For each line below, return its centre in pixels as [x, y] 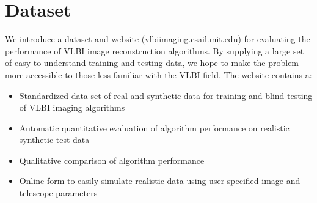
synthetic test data [54, 140]
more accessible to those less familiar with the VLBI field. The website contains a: [158, 74]
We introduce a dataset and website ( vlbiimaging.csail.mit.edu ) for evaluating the [158, 39]
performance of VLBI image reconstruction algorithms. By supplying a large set [155, 50]
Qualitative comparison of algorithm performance [112, 160]
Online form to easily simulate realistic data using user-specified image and [160, 181]
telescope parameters [58, 193]
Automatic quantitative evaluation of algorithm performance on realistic [154, 127]
